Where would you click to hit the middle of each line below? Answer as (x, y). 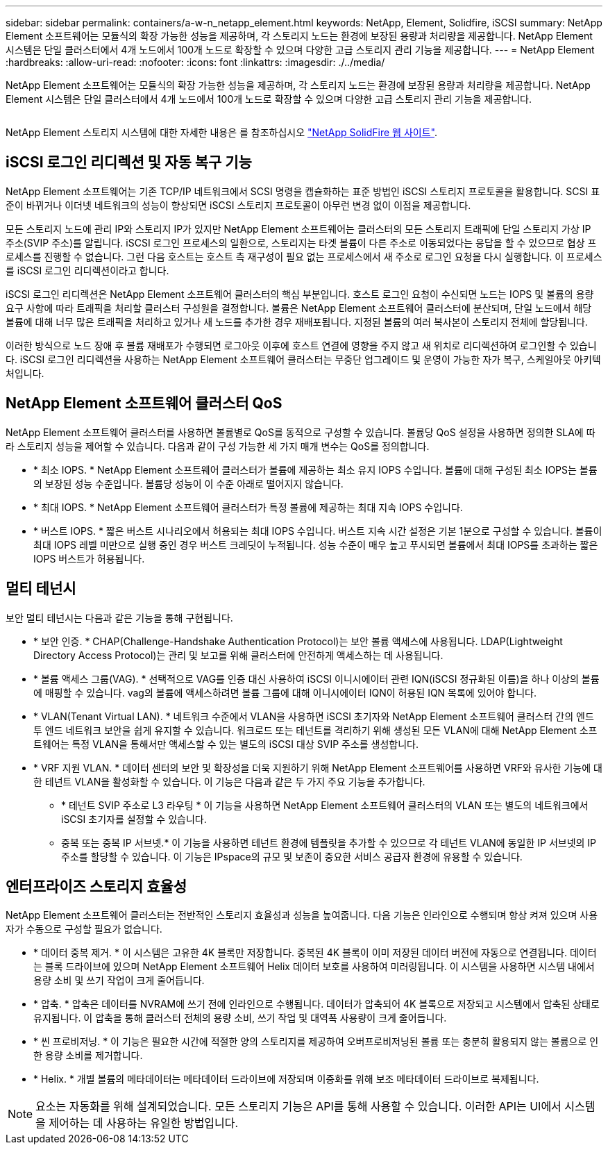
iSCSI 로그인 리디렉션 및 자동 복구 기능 (129, 162)
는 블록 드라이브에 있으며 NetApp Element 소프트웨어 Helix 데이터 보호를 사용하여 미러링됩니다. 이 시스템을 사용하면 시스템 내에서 (314, 967)
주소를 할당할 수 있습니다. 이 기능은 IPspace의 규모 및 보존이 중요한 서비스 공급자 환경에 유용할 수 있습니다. (292, 856)
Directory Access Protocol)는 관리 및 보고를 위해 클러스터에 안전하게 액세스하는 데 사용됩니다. (238, 655)
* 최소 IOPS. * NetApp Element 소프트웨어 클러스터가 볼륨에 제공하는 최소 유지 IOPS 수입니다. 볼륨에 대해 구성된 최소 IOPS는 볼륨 (315, 469)
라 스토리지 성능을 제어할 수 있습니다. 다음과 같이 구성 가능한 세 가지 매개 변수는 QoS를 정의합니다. (218, 446)
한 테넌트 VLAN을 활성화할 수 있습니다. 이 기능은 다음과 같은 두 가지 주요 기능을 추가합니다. (229, 781)
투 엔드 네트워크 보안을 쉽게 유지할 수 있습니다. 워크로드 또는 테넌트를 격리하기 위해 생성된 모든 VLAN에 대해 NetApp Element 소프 (315, 730)
